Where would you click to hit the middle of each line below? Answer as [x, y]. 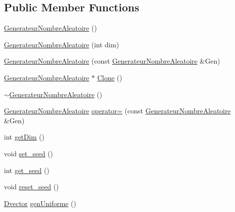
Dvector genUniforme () [40, 203]
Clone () [110, 77]
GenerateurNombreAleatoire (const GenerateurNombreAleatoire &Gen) [112, 61]
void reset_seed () [32, 187]
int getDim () [24, 137]
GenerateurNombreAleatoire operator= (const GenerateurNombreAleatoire [117, 111]
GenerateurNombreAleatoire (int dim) [61, 44]
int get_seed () [27, 170]
